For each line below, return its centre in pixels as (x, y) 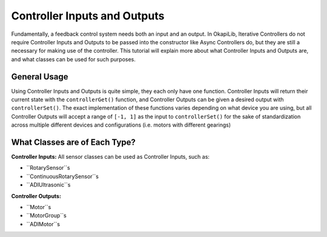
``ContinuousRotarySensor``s (63, 176)
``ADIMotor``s (43, 224)
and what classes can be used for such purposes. (74, 59)
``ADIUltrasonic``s (48, 185)
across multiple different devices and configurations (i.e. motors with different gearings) (121, 125)
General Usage (40, 77)
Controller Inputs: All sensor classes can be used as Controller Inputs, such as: (111, 157)
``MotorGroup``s (46, 216)
